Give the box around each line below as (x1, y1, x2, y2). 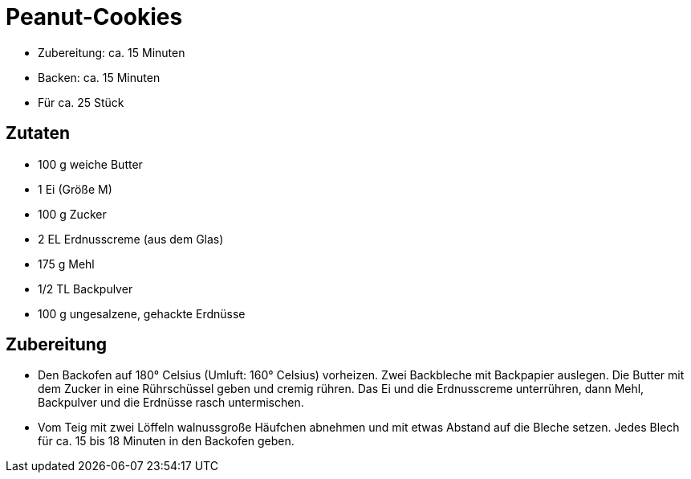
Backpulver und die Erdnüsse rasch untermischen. (38, 395, 304, 410)
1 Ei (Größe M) (38, 182, 112, 196)
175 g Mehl (38, 256, 95, 271)
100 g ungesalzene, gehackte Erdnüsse (38, 306, 246, 321)
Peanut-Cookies (6, 3, 183, 31)
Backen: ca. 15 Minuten (38, 70, 161, 84)
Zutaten (6, 123, 71, 144)
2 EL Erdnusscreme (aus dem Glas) (38, 231, 224, 246)
